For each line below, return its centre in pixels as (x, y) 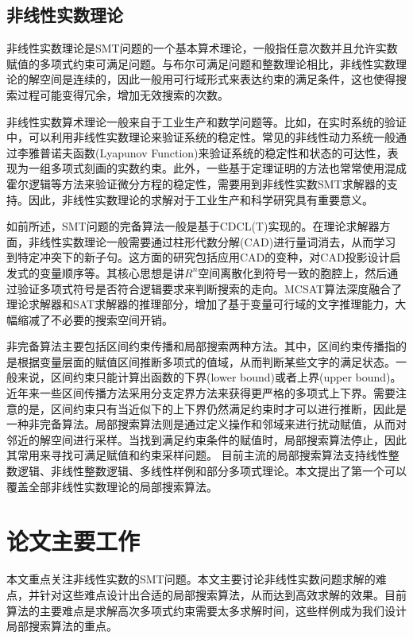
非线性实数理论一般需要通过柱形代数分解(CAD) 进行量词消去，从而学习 (212, 241)
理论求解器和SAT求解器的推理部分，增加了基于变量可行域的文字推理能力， (201, 304)
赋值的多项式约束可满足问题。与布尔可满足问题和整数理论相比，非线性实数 (201, 63)
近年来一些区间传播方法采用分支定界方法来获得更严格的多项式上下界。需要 (201, 393)
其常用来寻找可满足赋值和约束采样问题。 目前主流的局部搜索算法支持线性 (197, 455)
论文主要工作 (73, 541)
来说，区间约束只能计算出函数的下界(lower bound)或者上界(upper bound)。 (209, 377)
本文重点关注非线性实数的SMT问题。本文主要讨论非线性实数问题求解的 (191, 579)
